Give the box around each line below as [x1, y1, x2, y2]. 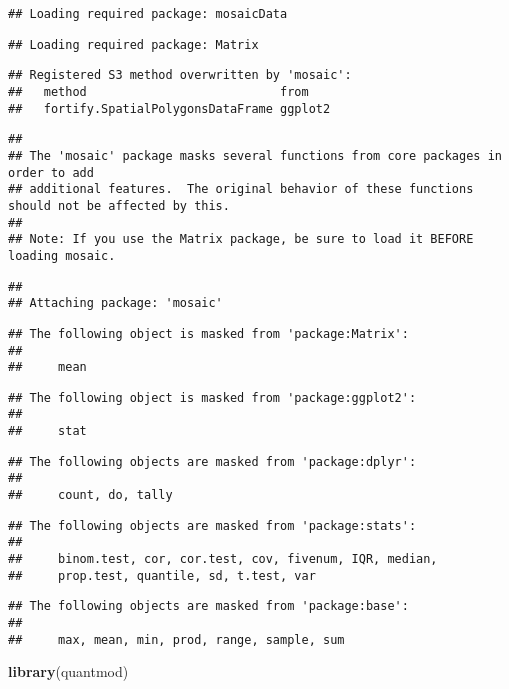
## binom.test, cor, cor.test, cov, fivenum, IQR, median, [8, 552, 438, 567]
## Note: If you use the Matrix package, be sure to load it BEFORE [8, 232, 474, 247]
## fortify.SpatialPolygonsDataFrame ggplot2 [8, 101, 331, 116]
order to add [8, 165, 94, 180]
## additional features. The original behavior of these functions [8, 182, 474, 197]
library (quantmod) [8, 661, 129, 682]
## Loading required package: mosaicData [8, 7, 288, 21]
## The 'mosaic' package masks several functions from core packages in [8, 148, 502, 163]
